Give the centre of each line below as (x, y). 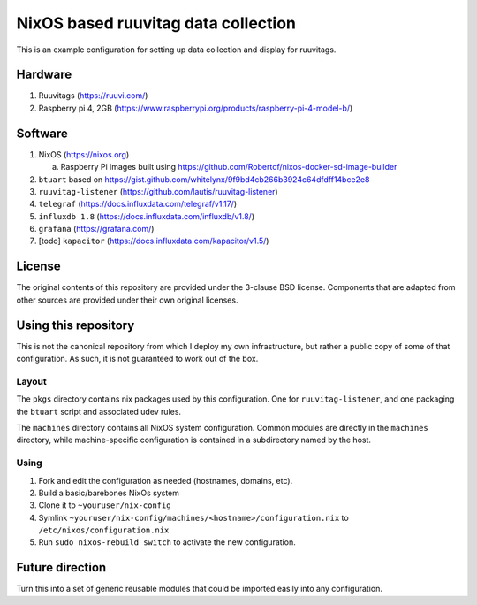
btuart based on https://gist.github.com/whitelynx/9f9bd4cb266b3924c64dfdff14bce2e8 (204, 179)
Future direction (61, 567)
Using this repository (76, 325)
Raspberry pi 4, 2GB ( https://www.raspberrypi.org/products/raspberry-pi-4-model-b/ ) (196, 108)
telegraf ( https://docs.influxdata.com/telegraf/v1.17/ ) (138, 204)
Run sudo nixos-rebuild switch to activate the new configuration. (167, 542)
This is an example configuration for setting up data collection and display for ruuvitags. (176, 50)
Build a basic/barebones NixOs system (109, 493)
